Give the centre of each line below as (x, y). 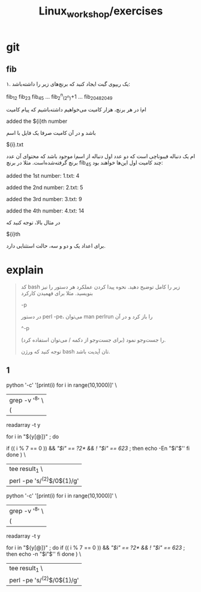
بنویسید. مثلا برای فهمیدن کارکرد (57, 293)
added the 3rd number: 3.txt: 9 (44, 199)
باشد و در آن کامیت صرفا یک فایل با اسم (51, 133)
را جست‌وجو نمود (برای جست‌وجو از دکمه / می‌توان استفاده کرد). (93, 340)
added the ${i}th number (37, 121)
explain (25, 270)
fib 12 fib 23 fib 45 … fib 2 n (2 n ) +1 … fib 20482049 (59, 97)
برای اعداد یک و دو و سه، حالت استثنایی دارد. (56, 246)
